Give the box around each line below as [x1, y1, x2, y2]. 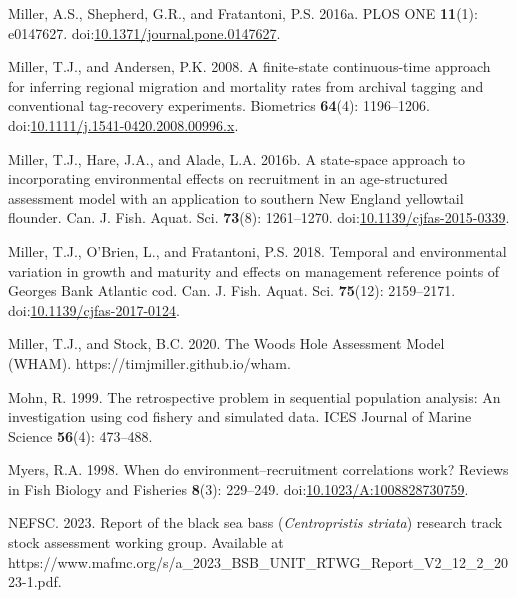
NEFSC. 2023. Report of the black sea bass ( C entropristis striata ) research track [8, 512, 503, 533]
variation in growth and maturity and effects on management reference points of [8, 260, 500, 281]
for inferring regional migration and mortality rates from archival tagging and [8, 75, 484, 96]
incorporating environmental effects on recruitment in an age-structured [8, 168, 448, 189]
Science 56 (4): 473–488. [8, 425, 153, 446]
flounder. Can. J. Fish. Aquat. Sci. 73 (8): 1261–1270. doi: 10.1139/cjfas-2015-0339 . [8, 207, 510, 228]
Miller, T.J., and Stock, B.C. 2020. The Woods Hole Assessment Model [8, 333, 445, 354]
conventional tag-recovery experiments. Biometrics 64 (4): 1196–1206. [8, 95, 430, 116]
